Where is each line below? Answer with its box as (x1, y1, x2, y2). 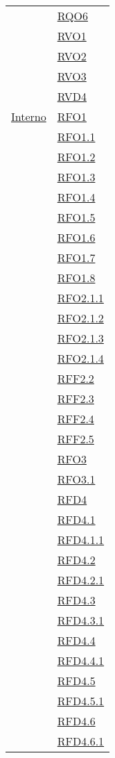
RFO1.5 (57, 209, 96, 225)
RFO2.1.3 (57, 330, 104, 346)
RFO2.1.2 (57, 310, 104, 326)
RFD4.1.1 (57, 532, 105, 547)
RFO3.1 (57, 471, 96, 487)
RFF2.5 (57, 431, 94, 447)
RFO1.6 (57, 229, 96, 245)
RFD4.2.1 (57, 572, 105, 588)
